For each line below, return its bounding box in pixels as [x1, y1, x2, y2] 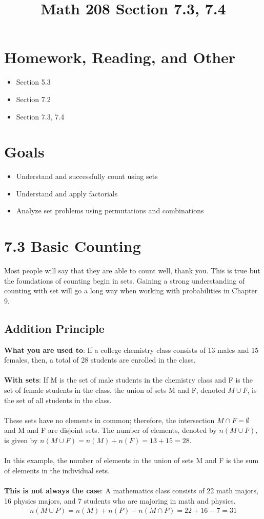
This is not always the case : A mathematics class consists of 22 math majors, [4, 485, 258, 496]
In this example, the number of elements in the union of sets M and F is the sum [4, 455, 259, 466]
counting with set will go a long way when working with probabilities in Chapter [4, 285, 258, 296]
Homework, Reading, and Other [4, 47, 236, 68]
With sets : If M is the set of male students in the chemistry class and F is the [4, 374, 253, 385]
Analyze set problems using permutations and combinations [16, 205, 204, 216]
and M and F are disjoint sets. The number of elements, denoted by [4, 425, 217, 435]
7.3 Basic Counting [4, 235, 141, 256]
